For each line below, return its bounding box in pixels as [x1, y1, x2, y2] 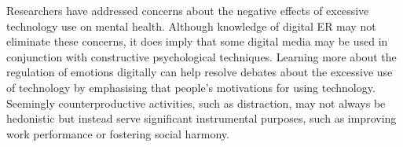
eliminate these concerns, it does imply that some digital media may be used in [6, 33, 388, 50]
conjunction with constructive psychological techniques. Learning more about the [6, 48, 397, 64]
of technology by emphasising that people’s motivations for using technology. [6, 79, 376, 95]
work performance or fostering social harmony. [6, 125, 229, 141]
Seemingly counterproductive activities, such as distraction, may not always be [6, 94, 386, 111]
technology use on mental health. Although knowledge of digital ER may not [6, 17, 376, 34]
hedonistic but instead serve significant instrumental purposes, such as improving [6, 110, 397, 127]
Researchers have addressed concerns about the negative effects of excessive [6, 2, 369, 18]
